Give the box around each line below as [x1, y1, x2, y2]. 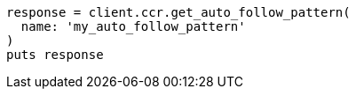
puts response [6, 48, 104, 62]
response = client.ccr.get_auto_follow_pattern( [6, 5, 351, 19]
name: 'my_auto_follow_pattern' [20, 19, 246, 33]
